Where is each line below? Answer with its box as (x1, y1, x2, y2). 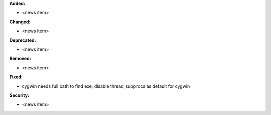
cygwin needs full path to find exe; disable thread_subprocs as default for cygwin (22, 83, 190, 89)
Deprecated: (9, 37, 36, 43)
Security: (9, 92, 30, 98)
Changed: (9, 19, 31, 25)
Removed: (9, 55, 31, 62)
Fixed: (9, 74, 23, 80)
